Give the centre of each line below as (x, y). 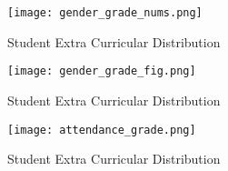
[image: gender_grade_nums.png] (105, 13)
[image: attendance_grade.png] (102, 130)
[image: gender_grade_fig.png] (102, 71)
